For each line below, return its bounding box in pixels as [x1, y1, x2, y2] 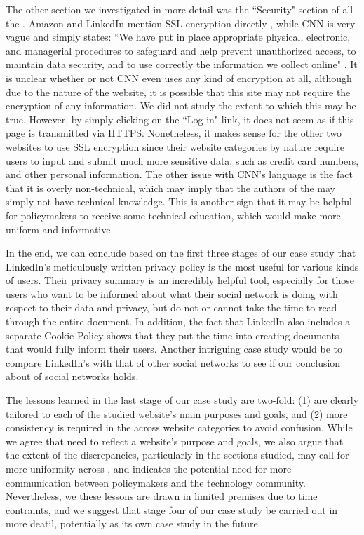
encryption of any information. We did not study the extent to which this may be [6, 98, 356, 113]
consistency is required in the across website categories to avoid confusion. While [6, 420, 353, 435]
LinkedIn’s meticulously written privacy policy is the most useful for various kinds [6, 259, 359, 273]
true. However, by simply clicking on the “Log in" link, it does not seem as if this [6, 111, 354, 126]
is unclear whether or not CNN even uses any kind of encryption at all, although [6, 70, 352, 85]
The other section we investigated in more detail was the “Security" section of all [6, 2, 353, 16]
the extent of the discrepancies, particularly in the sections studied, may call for [6, 447, 349, 462]
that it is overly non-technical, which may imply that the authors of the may [6, 180, 336, 195]
